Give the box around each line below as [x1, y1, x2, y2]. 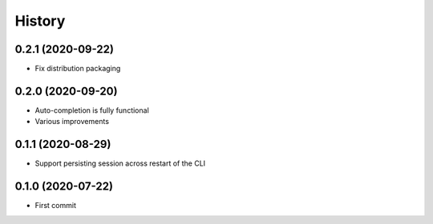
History [14, 12, 66, 30]
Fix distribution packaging [34, 64, 121, 74]
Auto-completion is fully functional [34, 105, 150, 115]
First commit [34, 201, 76, 210]
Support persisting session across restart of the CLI [34, 158, 206, 168]
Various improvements [34, 117, 110, 126]
